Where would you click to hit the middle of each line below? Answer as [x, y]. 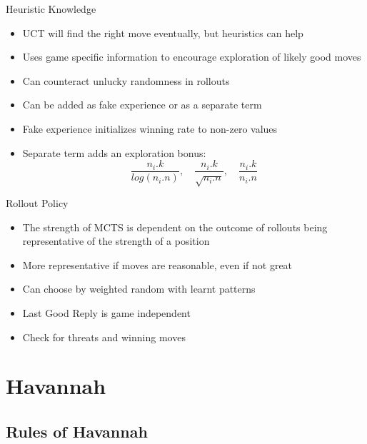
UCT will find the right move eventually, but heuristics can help [163, 32]
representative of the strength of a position [116, 241]
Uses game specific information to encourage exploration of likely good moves [192, 57]
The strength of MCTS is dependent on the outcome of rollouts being [175, 227]
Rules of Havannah [77, 431]
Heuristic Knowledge [51, 9]
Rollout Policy [37, 202]
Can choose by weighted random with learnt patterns [139, 289]
